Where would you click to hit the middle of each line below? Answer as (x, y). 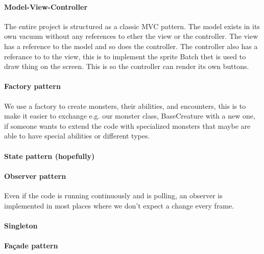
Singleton (21, 225)
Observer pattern (35, 176)
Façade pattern (31, 245)
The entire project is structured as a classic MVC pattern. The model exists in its (132, 26)
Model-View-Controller (46, 6)
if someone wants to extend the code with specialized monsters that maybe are (127, 125)
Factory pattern (32, 86)
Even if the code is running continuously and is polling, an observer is (113, 195)
